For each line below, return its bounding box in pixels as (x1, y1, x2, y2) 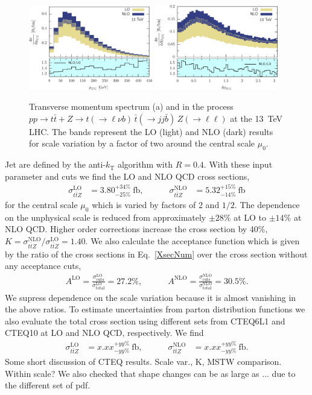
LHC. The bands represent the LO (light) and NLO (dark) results (29, 125, 273, 137)
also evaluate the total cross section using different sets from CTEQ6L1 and (5, 314, 285, 327)
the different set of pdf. (5, 379, 91, 391)
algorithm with (117, 158, 173, 171)
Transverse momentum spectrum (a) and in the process (29, 100, 234, 113)
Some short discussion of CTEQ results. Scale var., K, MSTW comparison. (5, 355, 282, 368)
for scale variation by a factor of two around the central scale (29, 137, 255, 150)
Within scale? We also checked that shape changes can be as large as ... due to (5, 367, 296, 379)
